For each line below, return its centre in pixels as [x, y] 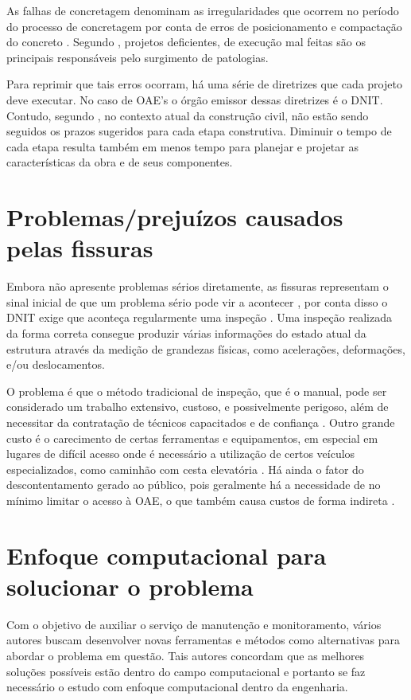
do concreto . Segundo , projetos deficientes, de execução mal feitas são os [186, 42]
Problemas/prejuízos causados [175, 217]
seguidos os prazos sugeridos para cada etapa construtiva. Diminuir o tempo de [199, 131]
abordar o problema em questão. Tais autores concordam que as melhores [186, 656]
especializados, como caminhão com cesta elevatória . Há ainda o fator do [185, 469]
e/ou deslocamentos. [56, 364]
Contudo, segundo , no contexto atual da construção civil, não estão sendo [188, 115]
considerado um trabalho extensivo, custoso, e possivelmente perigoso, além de [198, 407]
